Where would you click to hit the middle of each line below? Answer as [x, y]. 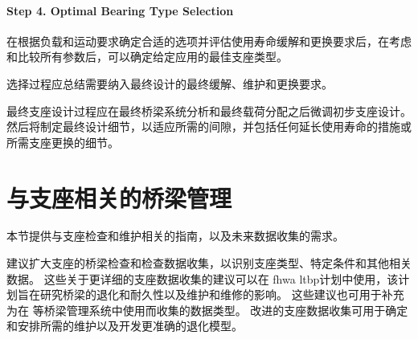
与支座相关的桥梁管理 [119, 197]
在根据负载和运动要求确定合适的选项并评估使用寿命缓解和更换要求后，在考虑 [209, 41]
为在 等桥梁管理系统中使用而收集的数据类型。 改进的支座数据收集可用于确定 [207, 310]
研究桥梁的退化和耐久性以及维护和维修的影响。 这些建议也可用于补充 [222, 294]
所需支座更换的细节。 [63, 142]
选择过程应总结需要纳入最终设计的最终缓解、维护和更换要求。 [170, 83]
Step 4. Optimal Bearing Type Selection [120, 10]
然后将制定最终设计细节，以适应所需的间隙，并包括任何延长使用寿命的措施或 [209, 127]
